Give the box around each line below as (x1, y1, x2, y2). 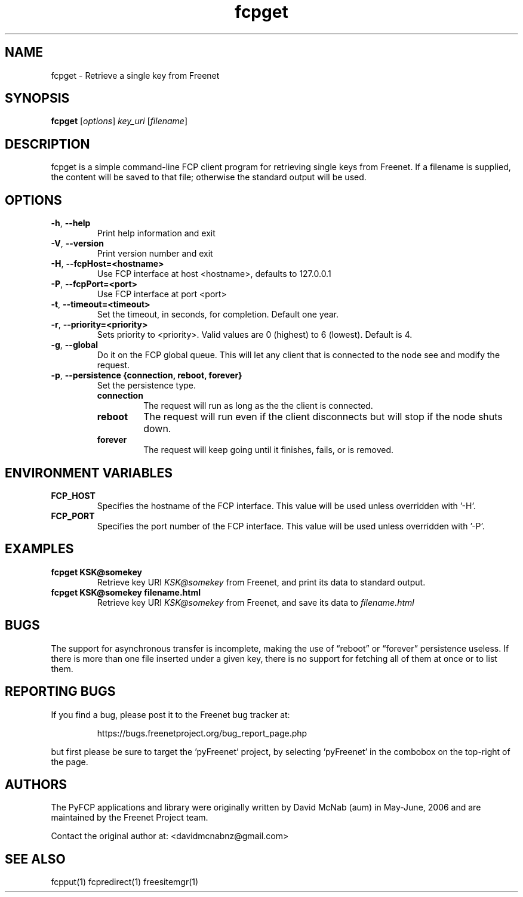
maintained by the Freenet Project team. (51, 812, 208, 823)
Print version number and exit (97, 248, 213, 259)
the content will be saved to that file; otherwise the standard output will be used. (51, 172, 367, 183)
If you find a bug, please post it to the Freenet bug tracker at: (51, 709, 290, 720)
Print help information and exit (97, 228, 216, 239)
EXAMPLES (5, 541, 74, 557)
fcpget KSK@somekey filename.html (51, 587, 201, 597)
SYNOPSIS (5, 91, 70, 106)
